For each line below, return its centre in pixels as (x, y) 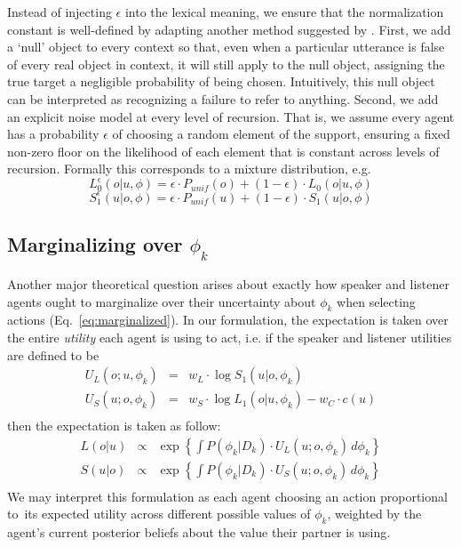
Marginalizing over (95, 244)
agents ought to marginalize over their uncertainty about (162, 301)
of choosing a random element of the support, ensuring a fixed (281, 134)
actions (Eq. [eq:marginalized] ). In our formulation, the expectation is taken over (228, 320)
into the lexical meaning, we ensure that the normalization (284, 12)
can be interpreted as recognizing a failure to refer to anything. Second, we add (223, 98)
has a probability (53, 134)
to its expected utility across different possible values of (159, 514)
